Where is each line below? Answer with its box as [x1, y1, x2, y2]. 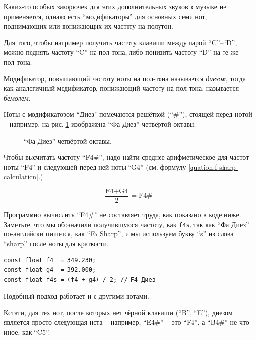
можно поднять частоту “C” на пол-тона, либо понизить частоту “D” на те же [4, 47, 239, 57]
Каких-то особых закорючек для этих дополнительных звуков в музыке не [4, 1, 226, 11]
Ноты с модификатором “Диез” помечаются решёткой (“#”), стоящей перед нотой [4, 109, 252, 119]
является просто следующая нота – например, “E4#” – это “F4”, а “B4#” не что [4, 317, 249, 327]
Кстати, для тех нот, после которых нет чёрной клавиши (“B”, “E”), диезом [4, 307, 233, 317]
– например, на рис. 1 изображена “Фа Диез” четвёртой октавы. [4, 118, 196, 129]
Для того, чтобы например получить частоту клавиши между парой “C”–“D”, [4, 37, 237, 47]
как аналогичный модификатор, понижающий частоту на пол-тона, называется [4, 83, 239, 93]
